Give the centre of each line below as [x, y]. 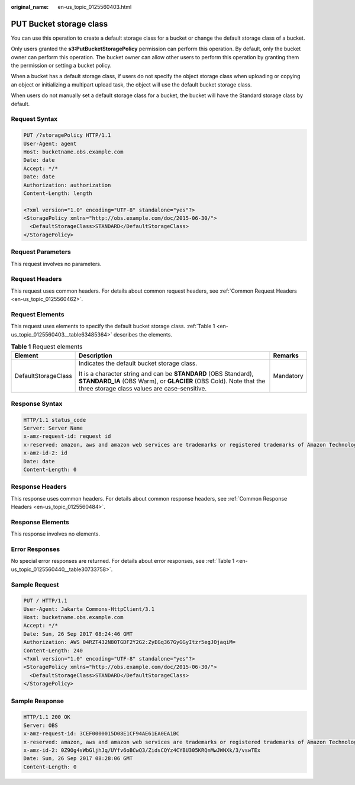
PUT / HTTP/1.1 [45, 601]
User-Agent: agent [50, 143]
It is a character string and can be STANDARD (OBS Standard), [166, 374]
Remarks [286, 355]
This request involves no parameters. [56, 264]
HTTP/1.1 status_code [55, 420]
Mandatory [288, 376]
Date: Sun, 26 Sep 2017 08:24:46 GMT [78, 634]
